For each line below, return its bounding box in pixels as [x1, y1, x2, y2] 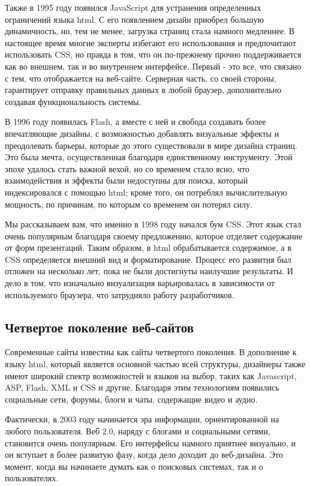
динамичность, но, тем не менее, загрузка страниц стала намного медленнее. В [5, 25, 295, 37]
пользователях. [5, 472, 59, 484]
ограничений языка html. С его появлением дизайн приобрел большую [5, 13, 264, 25]
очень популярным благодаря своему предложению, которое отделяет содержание [5, 229, 303, 242]
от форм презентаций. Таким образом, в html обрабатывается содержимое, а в [5, 241, 292, 254]
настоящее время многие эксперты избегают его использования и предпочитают [5, 36, 296, 49]
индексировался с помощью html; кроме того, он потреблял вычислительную [5, 185, 287, 198]
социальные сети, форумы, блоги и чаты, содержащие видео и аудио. [5, 392, 258, 405]
